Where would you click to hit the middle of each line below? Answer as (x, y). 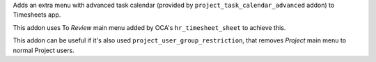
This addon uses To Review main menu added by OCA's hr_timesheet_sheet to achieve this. (149, 27)
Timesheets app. (37, 15)
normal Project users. (44, 50)
